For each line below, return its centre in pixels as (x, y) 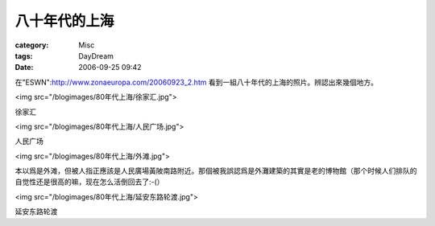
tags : (24, 55)
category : (32, 45)
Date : (24, 68)
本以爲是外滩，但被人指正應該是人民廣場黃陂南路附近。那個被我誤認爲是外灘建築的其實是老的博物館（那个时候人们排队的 (216, 171)
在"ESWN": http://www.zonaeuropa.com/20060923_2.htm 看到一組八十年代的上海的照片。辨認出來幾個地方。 (197, 82)
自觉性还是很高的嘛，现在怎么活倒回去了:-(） (89, 182)
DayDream (96, 55)
